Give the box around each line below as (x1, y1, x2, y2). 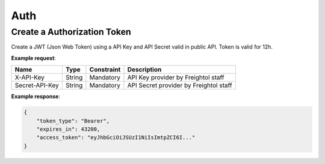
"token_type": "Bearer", (36, 117, 110, 124)
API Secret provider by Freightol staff (127, 81, 232, 90)
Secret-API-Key (14, 81, 60, 90)
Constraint (89, 65, 121, 74)
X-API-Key (14, 73, 45, 82)
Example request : (11, 54, 57, 61)
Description (127, 65, 162, 74)
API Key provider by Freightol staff (127, 73, 224, 82)
